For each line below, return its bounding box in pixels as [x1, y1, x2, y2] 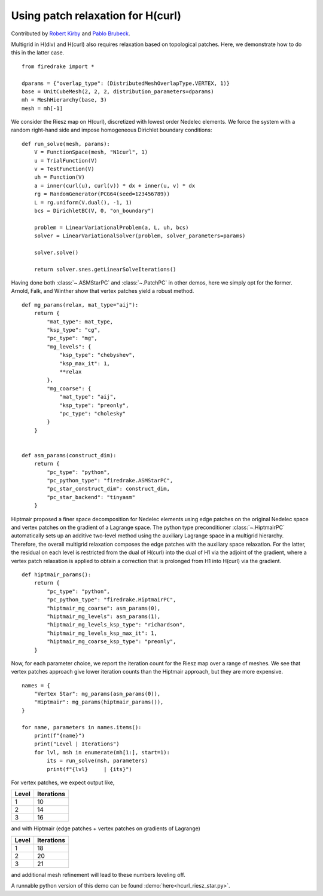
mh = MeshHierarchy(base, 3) [22, 96, 107, 103]
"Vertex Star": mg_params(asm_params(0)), [33, 690, 161, 698]
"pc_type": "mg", [47, 335, 98, 342]
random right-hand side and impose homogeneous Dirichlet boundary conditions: [11, 126, 212, 134]
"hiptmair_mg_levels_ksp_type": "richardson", [47, 622, 186, 628]
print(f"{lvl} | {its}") [47, 766, 133, 772]
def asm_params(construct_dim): [22, 452, 117, 458]
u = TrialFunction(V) [33, 157, 98, 164]
